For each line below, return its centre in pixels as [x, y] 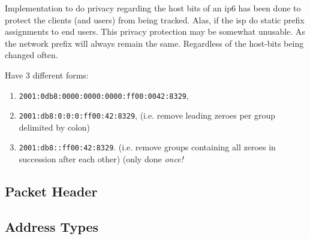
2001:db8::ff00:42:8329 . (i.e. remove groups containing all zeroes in [147, 147]
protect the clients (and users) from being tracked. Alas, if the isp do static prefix [155, 19]
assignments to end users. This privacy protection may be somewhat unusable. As [155, 31]
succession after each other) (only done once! [101, 159]
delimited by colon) [55, 127]
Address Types [52, 226]
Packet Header [51, 191]
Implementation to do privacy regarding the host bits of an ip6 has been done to [153, 8]
